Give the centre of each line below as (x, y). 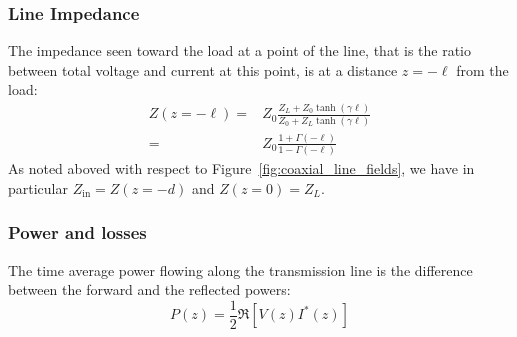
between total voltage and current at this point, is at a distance (203, 69)
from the (482, 69)
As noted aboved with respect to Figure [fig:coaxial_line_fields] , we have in (241, 168)
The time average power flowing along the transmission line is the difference (240, 269)
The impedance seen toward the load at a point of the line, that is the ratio (239, 50)
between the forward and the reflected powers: (149, 289)
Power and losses (77, 232)
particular (38, 187)
